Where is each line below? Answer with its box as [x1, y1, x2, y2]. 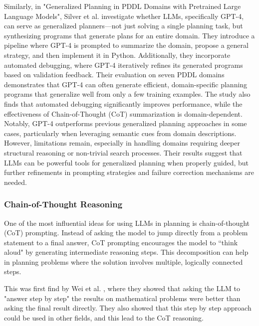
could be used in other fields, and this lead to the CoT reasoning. [4, 312, 204, 323]
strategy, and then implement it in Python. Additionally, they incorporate [4, 49, 231, 60]
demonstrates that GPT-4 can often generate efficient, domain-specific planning [4, 79, 248, 89]
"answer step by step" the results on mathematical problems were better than [4, 293, 241, 303]
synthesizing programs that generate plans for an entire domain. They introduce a [4, 30, 255, 40]
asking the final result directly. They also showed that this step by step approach [4, 303, 252, 313]
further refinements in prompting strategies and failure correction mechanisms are [4, 167, 254, 177]
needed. [4, 176, 27, 187]
